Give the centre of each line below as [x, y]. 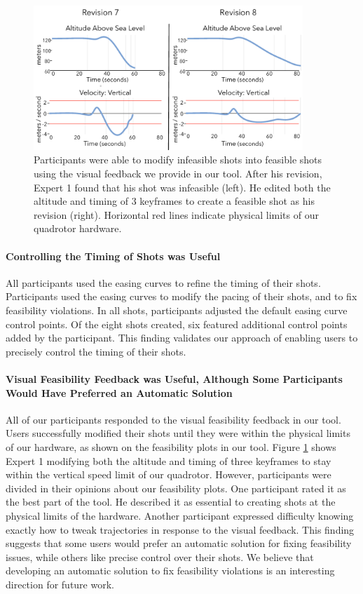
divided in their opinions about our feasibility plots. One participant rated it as [176, 488]
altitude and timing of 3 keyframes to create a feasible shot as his [174, 201]
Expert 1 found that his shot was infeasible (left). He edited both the [182, 187]
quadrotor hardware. [78, 228]
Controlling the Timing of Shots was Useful [113, 256]
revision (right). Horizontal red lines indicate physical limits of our [176, 214]
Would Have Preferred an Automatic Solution [119, 392]
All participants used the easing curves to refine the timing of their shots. [163, 282]
